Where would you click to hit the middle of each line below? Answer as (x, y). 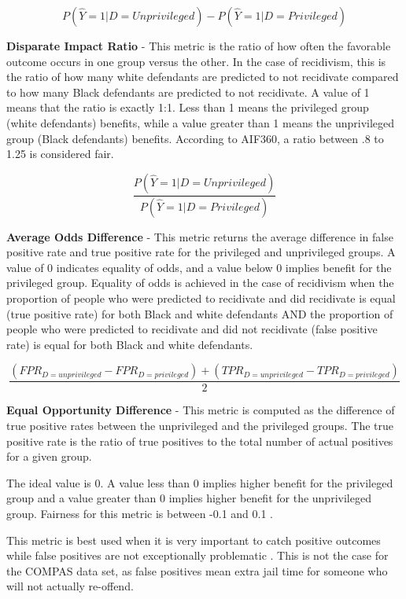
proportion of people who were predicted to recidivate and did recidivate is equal (201, 298)
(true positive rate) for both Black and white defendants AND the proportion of (200, 313)
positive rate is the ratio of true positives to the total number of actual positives (200, 441)
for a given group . (49, 456)
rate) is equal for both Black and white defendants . (130, 344)
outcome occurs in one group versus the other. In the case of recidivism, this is (196, 61)
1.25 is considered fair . (60, 154)
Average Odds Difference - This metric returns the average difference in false (200, 236)
